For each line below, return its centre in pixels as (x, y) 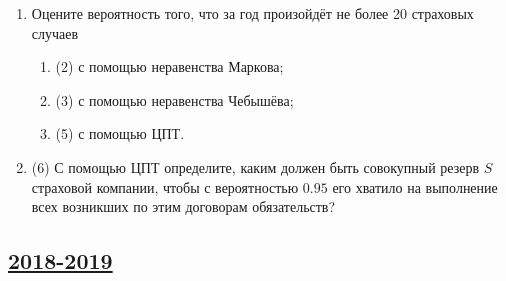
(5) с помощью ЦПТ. (120, 133)
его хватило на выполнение (415, 186)
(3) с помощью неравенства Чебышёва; (174, 99)
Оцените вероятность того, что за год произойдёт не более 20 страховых (252, 13)
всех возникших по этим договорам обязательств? (183, 206)
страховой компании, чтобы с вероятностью (165, 186)
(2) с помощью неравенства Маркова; (169, 66)
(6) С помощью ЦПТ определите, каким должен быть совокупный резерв (255, 166)
